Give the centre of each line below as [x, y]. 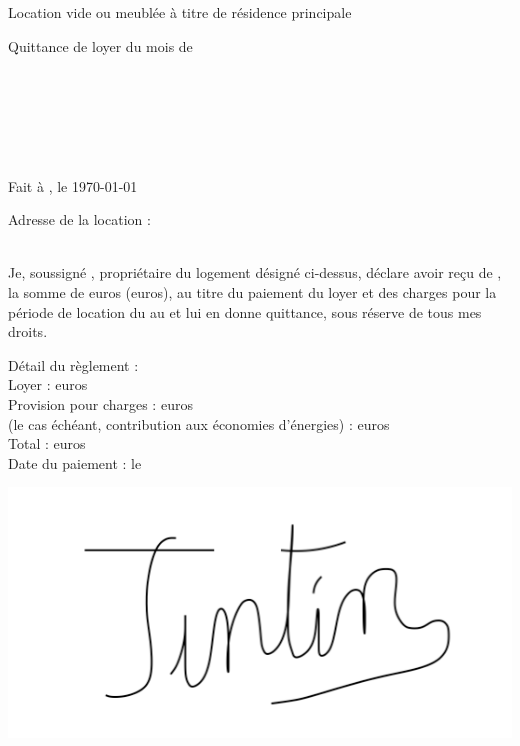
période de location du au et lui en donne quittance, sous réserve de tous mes [245, 311]
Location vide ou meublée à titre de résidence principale [180, 12]
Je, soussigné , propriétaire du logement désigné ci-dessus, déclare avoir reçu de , [255, 272]
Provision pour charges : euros [100, 403]
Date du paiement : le [75, 462]
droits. [28, 331]
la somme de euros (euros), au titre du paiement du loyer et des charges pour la [252, 291]
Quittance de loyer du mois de [100, 45]
